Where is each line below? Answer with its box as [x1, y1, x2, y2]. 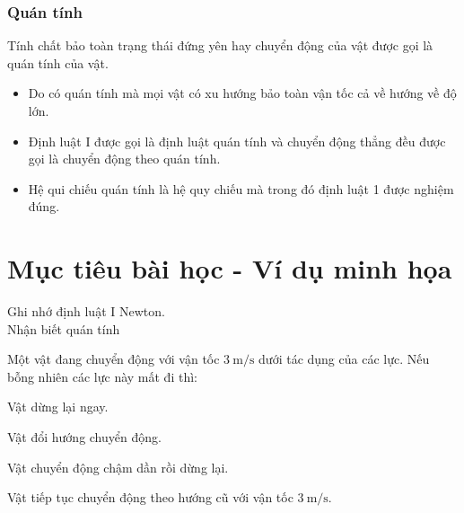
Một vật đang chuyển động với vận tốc [7, 349, 220, 368]
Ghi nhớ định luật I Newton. [7, 302, 165, 321]
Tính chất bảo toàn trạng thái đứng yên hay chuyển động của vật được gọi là [7, 36, 433, 55]
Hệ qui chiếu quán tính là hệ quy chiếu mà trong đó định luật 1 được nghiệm [28, 179, 454, 198]
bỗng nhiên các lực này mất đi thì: [7, 367, 197, 385]
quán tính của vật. [7, 53, 109, 72]
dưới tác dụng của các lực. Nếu [258, 349, 430, 368]
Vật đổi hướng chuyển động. [7, 428, 162, 447]
